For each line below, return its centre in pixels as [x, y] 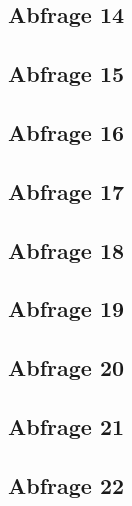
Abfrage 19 [66, 308]
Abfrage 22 [66, 484]
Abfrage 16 [66, 131]
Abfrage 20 [66, 367]
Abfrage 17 [66, 190]
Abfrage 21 [66, 425]
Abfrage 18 [66, 249]
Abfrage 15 [66, 73]
